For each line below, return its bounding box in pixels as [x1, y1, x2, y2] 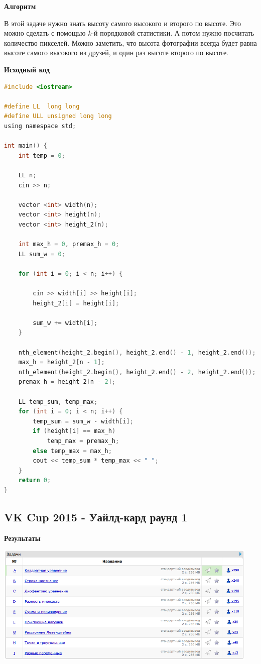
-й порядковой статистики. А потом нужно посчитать [91, 28, 254, 38]
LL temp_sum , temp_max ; [18, 398, 98, 405]
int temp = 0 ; [18, 152, 65, 159]
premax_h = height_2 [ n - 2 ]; [18, 378, 116, 386]
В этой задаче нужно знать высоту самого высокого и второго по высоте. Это [4, 18, 241, 28]
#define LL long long [4, 102, 80, 110]
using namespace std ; [4, 122, 76, 130]
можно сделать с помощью [4, 28, 86, 38]
